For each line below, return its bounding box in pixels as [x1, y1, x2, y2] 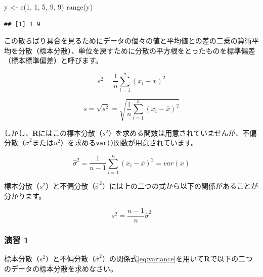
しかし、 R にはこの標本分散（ [4, 127, 103, 138]
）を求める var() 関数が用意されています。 [60, 137, 198, 148]
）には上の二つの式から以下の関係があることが [102, 181, 258, 191]
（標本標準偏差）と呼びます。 [4, 55, 103, 66]
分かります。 [4, 190, 46, 201]
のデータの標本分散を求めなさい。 [4, 263, 117, 274]
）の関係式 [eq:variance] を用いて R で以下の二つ [102, 253, 253, 264]
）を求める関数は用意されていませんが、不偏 [108, 127, 257, 138]
